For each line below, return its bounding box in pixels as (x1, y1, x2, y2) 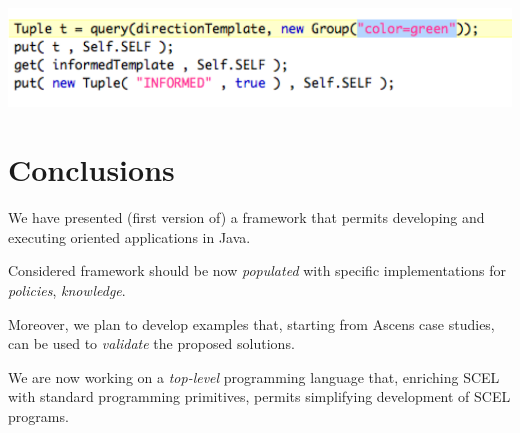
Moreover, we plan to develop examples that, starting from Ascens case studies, (8, 313, 495, 334)
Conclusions (8, 149, 175, 190)
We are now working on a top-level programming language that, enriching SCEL (8, 366, 500, 387)
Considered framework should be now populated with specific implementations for (8, 260, 507, 281)
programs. (8, 406, 69, 427)
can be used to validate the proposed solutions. (8, 333, 295, 354)
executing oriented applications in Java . (8, 226, 251, 247)
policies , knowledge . (8, 280, 126, 301)
